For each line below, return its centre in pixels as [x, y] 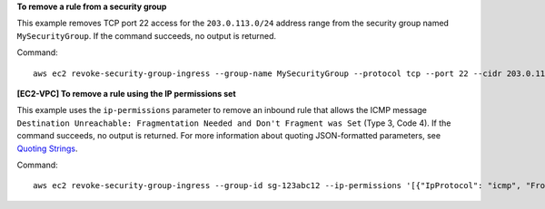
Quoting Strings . [47, 148]
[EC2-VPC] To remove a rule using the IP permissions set [126, 93]
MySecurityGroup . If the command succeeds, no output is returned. [147, 35]
